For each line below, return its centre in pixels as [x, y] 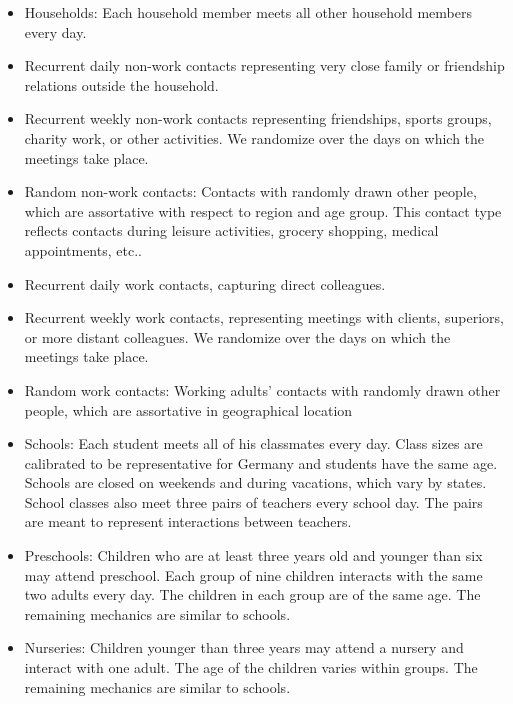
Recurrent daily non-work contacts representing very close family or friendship [264, 65]
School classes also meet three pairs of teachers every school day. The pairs [253, 501]
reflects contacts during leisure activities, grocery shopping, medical [231, 230]
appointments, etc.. [83, 249]
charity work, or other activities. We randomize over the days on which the [254, 137]
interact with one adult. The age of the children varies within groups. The [251, 667]
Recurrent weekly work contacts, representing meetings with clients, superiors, [264, 317]
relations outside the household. [121, 84]
